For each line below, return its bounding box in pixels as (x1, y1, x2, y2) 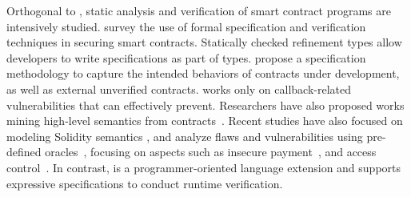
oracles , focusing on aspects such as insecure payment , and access (45, 143, 377, 160)
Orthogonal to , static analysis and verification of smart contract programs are (6, 2, 391, 18)
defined (6, 143, 42, 160)
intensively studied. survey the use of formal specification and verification (6, 18, 366, 34)
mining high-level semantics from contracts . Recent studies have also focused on (6, 112, 403, 129)
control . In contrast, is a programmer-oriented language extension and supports (6, 159, 401, 175)
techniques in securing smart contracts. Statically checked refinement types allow (6, 34, 402, 50)
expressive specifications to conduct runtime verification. (6, 175, 283, 191)
